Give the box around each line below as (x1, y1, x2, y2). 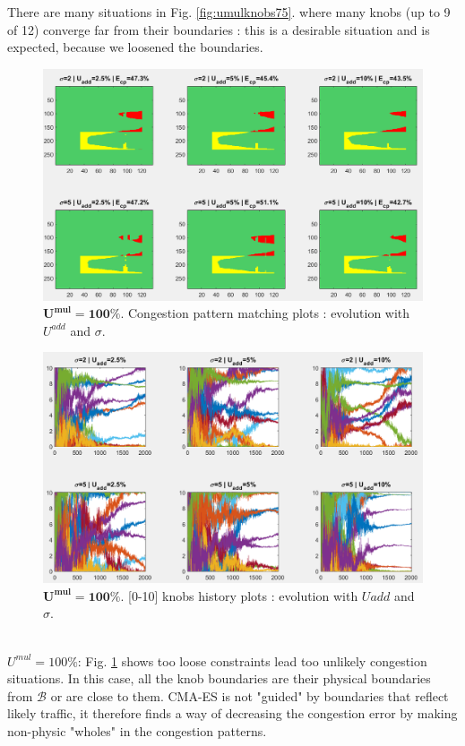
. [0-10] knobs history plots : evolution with (120, 586, 358, 605)
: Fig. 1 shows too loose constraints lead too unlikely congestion (77, 651, 427, 670)
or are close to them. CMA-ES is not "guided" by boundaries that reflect (50, 686, 449, 705)
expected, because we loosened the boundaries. (7, 38, 263, 56)
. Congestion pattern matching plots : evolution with (120, 304, 410, 322)
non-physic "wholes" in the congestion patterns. (7, 722, 267, 741)
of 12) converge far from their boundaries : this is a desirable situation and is (7, 20, 430, 39)
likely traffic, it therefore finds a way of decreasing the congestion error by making (7, 704, 458, 723)
